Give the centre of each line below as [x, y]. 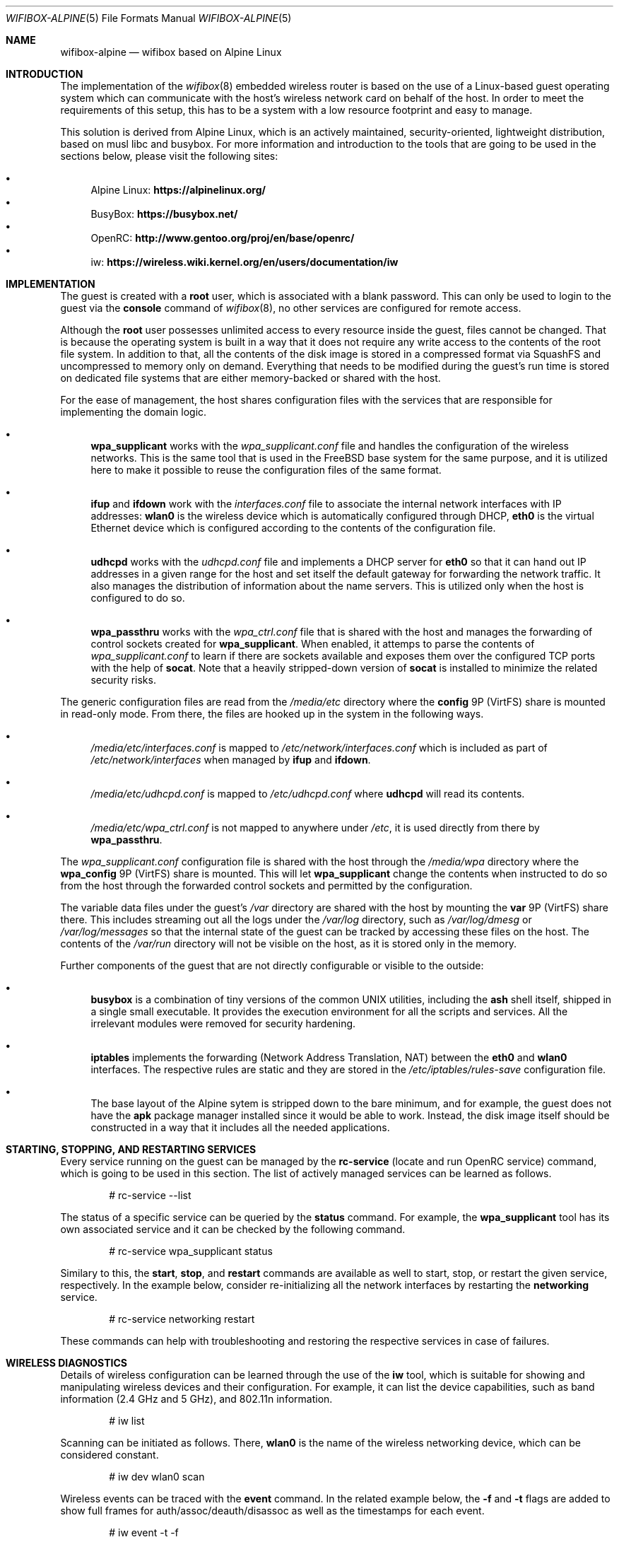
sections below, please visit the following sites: [169, 156]
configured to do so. [138, 598]
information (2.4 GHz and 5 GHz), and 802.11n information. [196, 1399]
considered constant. [110, 1455]
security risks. [123, 680]
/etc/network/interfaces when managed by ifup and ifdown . [231, 760]
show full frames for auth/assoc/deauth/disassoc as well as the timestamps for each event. [272, 1511]
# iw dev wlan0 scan [157, 1477]
